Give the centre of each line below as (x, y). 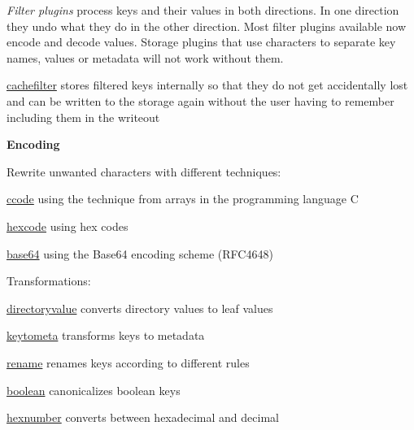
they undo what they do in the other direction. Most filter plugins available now (207, 26)
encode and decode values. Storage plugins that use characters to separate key (201, 42)
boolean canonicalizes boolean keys (94, 390)
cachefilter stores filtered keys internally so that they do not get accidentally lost (207, 85)
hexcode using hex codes (68, 226)
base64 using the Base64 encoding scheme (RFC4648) (140, 253)
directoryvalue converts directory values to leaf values (140, 308)
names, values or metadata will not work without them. (145, 57)
